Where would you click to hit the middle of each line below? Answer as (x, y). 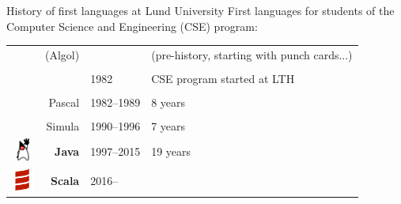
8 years (168, 102)
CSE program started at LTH (223, 79)
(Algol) (62, 54)
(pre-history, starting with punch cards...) (252, 54)
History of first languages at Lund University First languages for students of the (200, 10)
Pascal (64, 102)
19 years (171, 151)
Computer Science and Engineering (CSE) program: (132, 26)
